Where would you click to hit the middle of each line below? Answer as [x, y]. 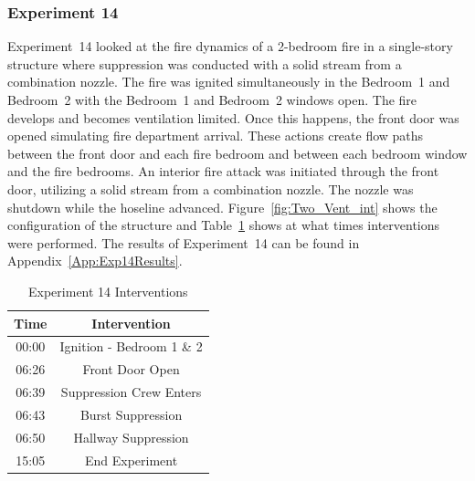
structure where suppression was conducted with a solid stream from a [205, 63]
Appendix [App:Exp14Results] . [95, 261]
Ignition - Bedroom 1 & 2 [131, 346]
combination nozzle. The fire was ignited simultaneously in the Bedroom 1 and [229, 82]
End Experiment [131, 460]
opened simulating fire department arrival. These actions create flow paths [216, 136]
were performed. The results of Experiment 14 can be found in [184, 242]
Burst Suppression [131, 414]
